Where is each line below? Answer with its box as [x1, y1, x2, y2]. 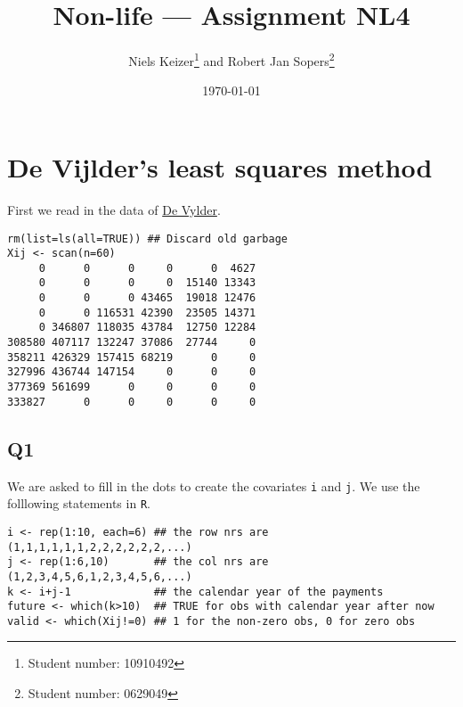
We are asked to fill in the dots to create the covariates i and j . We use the [7, 476, 420, 495]
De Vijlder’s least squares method [7, 148, 433, 185]
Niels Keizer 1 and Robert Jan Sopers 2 [128, 49, 335, 70]
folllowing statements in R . [7, 494, 150, 513]
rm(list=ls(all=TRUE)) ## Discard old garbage [7, 232, 288, 245]
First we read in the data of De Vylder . [7, 200, 221, 218]
